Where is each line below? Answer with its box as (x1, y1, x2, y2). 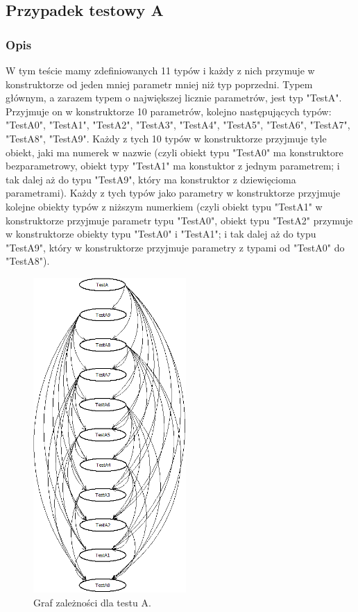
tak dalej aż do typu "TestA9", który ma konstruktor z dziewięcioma (6, 172, 296, 186)
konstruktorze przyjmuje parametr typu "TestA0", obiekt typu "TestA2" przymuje (6, 213, 353, 227)
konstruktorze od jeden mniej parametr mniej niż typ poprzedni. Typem (6, 76, 313, 91)
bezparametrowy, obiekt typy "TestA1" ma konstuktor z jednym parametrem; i (6, 158, 340, 173)
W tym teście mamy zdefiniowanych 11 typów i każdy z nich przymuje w (6, 63, 315, 77)
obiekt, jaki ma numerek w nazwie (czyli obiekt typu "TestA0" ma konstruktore (6, 144, 343, 159)
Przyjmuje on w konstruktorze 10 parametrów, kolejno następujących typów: (6, 104, 332, 118)
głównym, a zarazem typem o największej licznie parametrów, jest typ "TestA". (6, 90, 342, 105)
